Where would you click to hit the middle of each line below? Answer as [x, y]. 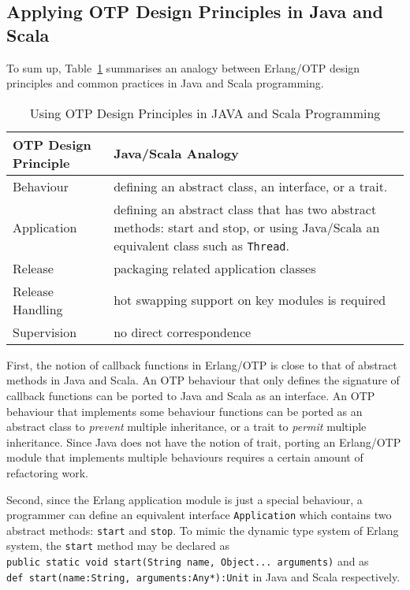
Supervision [45, 332]
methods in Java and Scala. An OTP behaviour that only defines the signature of [203, 380]
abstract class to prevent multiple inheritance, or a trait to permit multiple [186, 427]
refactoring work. [47, 472]
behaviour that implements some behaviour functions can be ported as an [184, 411]
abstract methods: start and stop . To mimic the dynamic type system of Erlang [203, 530]
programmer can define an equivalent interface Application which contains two [199, 515]
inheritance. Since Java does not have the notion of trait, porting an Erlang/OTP [204, 442]
